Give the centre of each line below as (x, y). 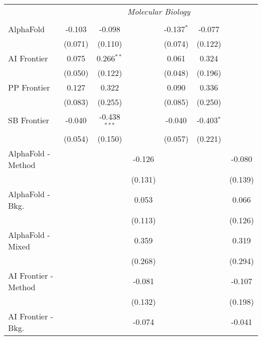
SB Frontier (29, 120)
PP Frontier (29, 87)
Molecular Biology (159, 11)
